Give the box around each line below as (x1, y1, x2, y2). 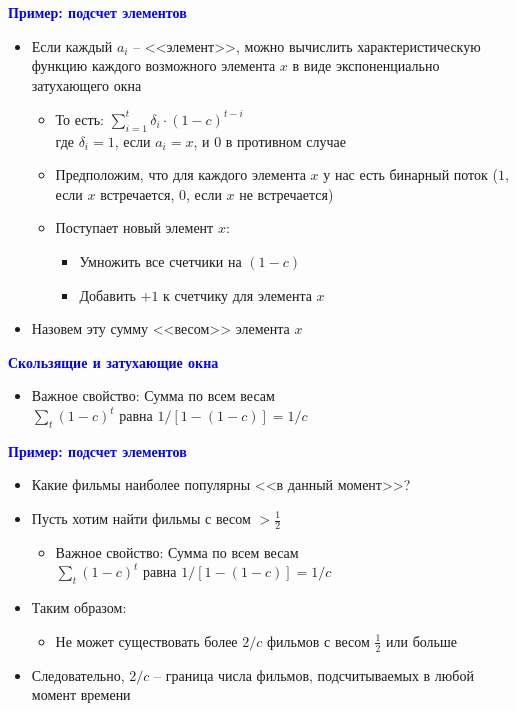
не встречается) (239, 183, 334, 204)
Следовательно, (31, 664, 125, 685)
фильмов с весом (266, 630, 370, 651)
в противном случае (225, 130, 347, 151)
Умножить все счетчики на (79, 251, 242, 272)
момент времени (31, 684, 131, 705)
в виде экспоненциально (292, 55, 440, 76)
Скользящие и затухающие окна (8, 351, 219, 372)
